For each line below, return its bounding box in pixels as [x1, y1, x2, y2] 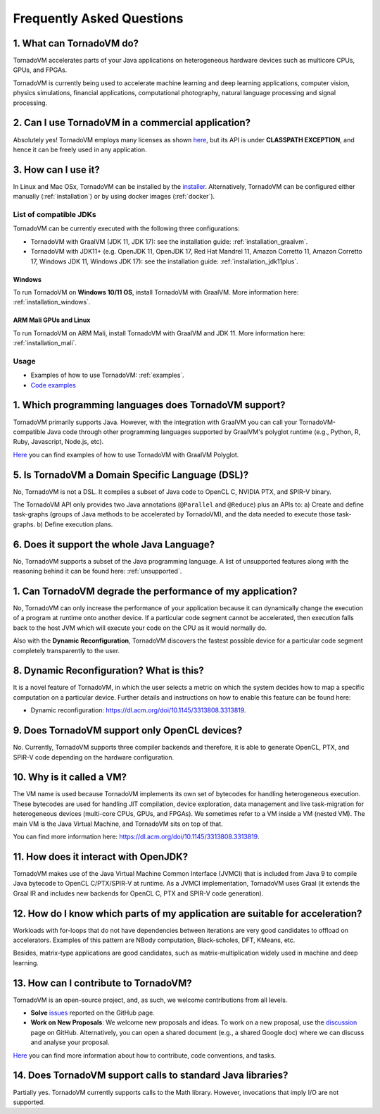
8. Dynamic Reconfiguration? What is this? [13, 664, 204, 676]
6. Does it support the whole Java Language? [13, 538, 215, 550]
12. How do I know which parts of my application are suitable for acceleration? [13, 908, 362, 920]
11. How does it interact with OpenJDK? [13, 850, 189, 862]
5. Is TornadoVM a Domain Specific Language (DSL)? [13, 469, 249, 481]
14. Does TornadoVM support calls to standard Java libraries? [13, 1070, 289, 1082]
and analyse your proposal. [30, 1038, 110, 1046]
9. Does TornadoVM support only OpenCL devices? [13, 724, 243, 736]
